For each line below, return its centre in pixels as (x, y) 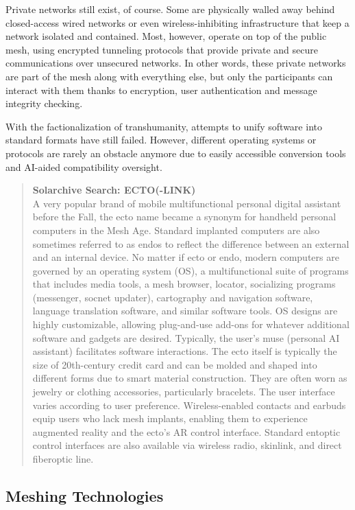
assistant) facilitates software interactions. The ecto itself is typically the (185, 351)
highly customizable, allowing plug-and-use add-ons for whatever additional (191, 324)
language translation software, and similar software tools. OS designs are (185, 311)
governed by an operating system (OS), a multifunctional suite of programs (191, 270)
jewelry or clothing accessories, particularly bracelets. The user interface (184, 392)
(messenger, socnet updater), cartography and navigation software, (173, 297)
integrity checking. (44, 103)
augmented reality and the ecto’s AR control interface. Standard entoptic (186, 431)
